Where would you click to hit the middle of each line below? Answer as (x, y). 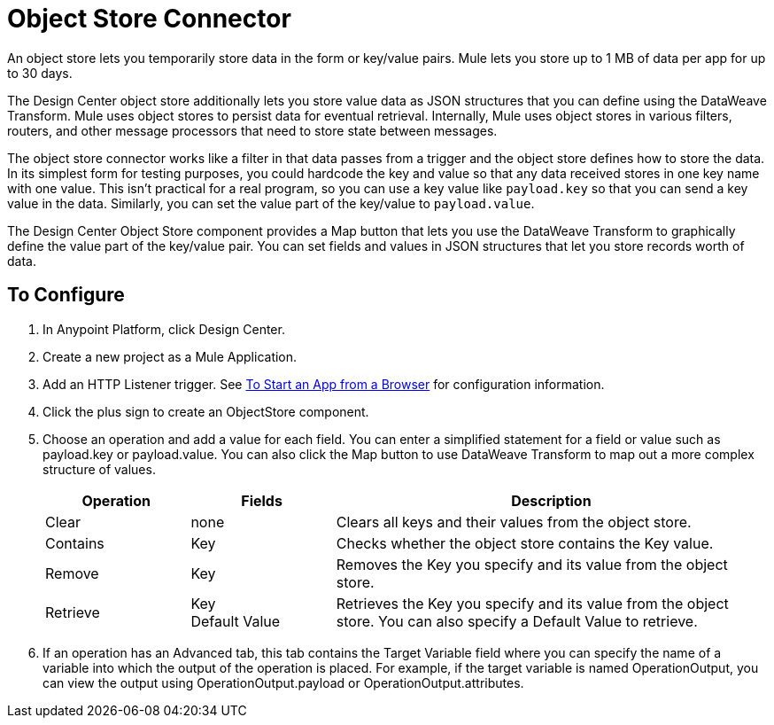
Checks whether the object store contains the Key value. (525, 543)
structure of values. (99, 469)
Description (551, 500)
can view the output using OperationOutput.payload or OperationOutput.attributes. (283, 682)
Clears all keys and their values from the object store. (514, 522)
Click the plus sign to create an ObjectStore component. (206, 411)
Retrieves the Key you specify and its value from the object (532, 603)
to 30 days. (40, 73)
